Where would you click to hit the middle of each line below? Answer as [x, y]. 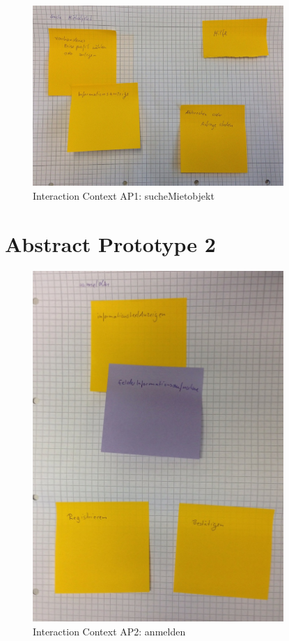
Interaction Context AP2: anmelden [109, 631]
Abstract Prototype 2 [110, 243]
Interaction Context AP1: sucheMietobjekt [124, 195]
